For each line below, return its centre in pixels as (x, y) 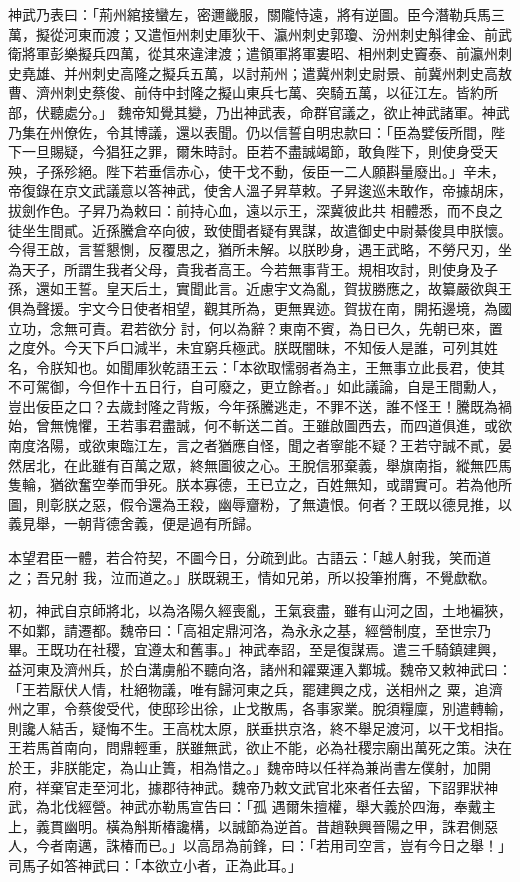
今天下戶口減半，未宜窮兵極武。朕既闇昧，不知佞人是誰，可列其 (273, 347)
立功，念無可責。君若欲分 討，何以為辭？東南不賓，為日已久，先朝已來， (248, 327)
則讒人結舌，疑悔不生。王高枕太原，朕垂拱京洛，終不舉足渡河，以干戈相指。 (260, 727)
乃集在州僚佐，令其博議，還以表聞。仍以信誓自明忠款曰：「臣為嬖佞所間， (249, 131)
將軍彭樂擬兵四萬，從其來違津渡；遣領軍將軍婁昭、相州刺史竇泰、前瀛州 (259, 53)
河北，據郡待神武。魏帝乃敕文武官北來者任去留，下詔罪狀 (294, 786)
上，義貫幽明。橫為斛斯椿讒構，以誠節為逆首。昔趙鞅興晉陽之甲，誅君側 (246, 825)
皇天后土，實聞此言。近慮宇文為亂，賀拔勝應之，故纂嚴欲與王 (308, 288)
